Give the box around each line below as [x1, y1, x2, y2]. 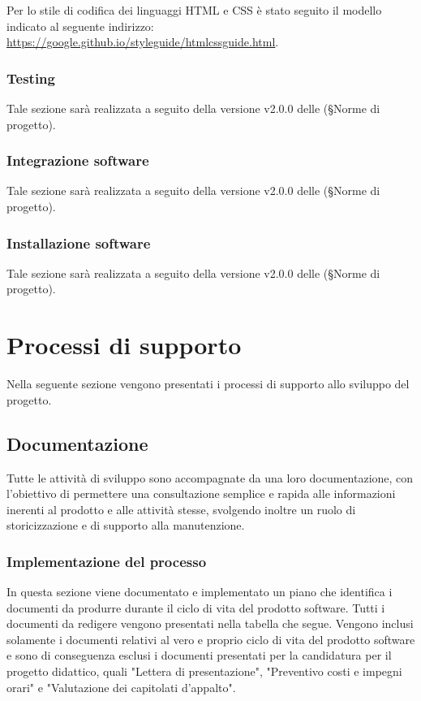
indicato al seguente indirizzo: [6, 17, 154, 34]
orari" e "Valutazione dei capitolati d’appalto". [6, 678, 236, 695]
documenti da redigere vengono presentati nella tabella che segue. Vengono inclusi [6, 615, 414, 632]
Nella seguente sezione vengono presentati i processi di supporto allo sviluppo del [6, 375, 410, 392]
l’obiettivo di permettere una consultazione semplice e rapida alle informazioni [6, 485, 396, 502]
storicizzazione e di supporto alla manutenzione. [6, 517, 245, 534]
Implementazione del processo [6, 551, 207, 571]
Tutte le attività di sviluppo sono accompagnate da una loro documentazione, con [6, 469, 414, 486]
